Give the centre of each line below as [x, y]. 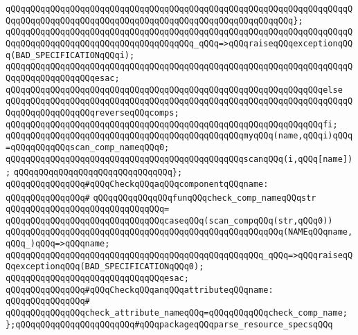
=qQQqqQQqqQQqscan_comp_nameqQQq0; [88, 147]
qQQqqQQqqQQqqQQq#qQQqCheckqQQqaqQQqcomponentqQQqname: [137, 184]
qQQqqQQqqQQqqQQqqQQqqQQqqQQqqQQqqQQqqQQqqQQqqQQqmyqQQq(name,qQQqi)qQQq [179, 136]
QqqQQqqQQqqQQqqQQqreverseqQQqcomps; [92, 112]
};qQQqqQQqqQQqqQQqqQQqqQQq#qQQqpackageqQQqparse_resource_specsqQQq [169, 324]
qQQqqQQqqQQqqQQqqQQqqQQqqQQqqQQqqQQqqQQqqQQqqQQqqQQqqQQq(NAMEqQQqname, [179, 232]
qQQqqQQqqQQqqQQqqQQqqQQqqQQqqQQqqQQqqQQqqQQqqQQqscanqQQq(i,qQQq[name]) [179, 159]
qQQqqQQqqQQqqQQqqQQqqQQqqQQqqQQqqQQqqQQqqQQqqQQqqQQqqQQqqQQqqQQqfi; [172, 124]
